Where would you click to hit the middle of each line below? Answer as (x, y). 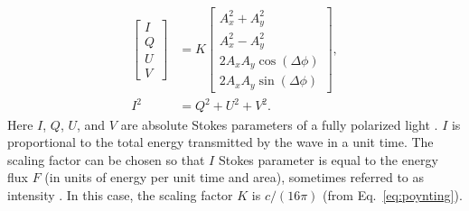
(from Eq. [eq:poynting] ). (393, 194)
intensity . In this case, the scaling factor (120, 194)
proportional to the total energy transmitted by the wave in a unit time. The (220, 142)
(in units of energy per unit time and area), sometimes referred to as (234, 177)
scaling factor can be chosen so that (106, 159)
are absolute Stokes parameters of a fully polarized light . (279, 124)
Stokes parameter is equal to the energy (328, 159)
